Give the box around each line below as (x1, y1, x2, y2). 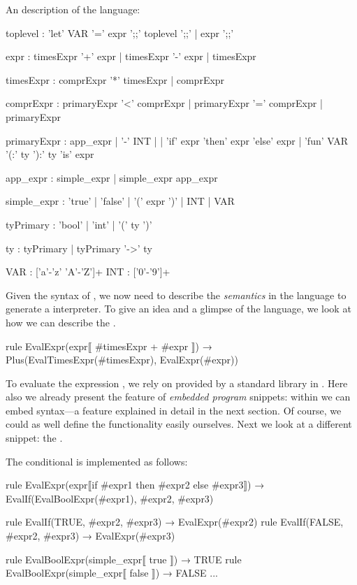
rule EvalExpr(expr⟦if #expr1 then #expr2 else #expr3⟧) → (6, 477, 265, 492)
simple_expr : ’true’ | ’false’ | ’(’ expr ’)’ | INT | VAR (6, 194, 235, 208)
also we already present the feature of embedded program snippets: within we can (6, 389, 351, 404)
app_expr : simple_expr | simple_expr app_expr (6, 170, 218, 185)
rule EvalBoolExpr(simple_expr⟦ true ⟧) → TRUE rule (6, 551, 242, 566)
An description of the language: (6, 2, 140, 16)
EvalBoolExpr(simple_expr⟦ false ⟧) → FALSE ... (6, 565, 218, 580)
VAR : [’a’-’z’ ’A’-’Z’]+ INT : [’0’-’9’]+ (6, 264, 170, 279)
